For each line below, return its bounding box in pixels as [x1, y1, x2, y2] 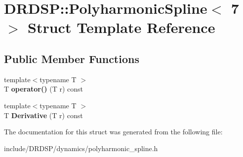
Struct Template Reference [28, 17, 215, 37]
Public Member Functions [4, 51, 139, 66]
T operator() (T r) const [4, 84, 83, 94]
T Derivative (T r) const [4, 110, 83, 120]
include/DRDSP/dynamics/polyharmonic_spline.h [4, 143, 158, 153]
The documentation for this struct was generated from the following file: [4, 126, 223, 137]
